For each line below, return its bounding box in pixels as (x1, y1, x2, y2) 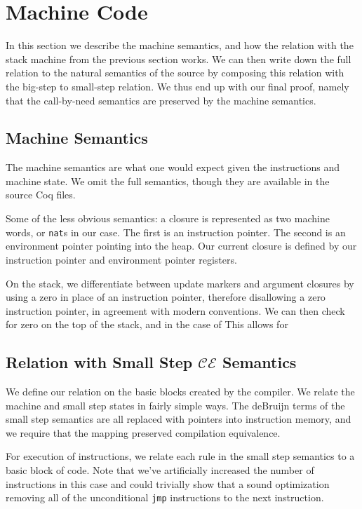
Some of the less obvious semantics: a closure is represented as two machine (6, 211, 330, 226)
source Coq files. (6, 187, 76, 202)
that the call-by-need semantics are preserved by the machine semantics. (6, 93, 316, 107)
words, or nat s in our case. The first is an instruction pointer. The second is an (6, 224, 346, 239)
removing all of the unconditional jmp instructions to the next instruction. (6, 490, 324, 505)
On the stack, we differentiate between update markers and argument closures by (6, 276, 354, 290)
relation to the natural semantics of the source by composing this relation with (6, 65, 344, 80)
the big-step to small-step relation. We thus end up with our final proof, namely (6, 79, 349, 93)
